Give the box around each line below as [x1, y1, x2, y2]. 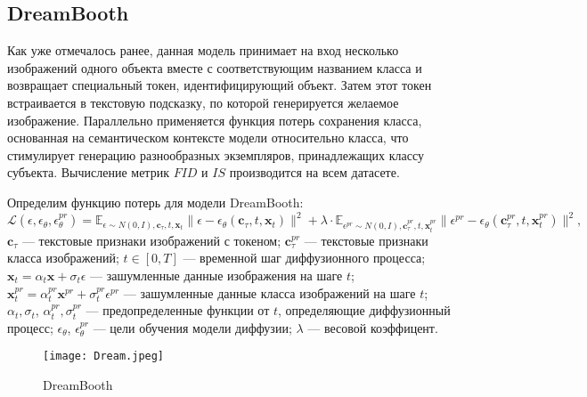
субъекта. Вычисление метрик [7, 163, 169, 182]
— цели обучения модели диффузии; [93, 318, 292, 336]
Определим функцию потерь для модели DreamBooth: [7, 192, 304, 211]
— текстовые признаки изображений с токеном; [21, 231, 281, 249]
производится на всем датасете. [229, 163, 400, 182]
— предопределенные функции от [86, 301, 270, 320]
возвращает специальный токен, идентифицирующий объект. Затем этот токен [7, 76, 432, 94]
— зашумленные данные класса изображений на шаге [123, 283, 416, 302]
